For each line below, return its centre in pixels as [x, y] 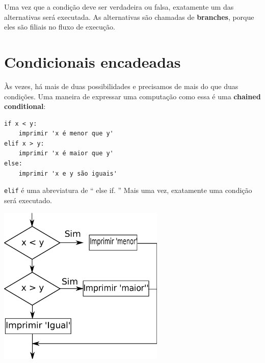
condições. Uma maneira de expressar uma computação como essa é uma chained [132, 96]
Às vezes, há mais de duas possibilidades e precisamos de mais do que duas [121, 86]
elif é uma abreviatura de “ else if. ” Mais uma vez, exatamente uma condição [128, 190]
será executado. [28, 200]
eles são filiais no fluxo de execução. [60, 27]
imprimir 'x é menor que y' [66, 134]
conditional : [25, 106]
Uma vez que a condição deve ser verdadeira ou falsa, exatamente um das [119, 7]
